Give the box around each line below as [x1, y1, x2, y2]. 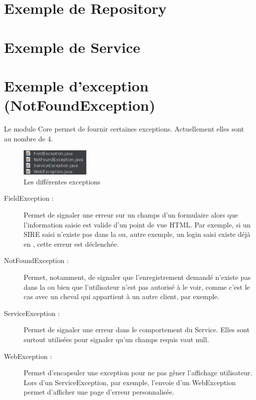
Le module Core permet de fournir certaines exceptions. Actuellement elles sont [4, 124, 244, 134]
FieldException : [4, 193, 54, 203]
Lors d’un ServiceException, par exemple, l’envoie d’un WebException [24, 377, 236, 387]
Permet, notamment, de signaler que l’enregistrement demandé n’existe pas [24, 271, 251, 282]
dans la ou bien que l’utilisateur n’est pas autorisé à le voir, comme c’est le [24, 281, 250, 292]
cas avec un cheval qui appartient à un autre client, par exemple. [24, 291, 219, 302]
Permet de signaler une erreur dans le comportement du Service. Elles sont [24, 324, 250, 335]
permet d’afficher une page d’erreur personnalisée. [24, 387, 174, 397]
